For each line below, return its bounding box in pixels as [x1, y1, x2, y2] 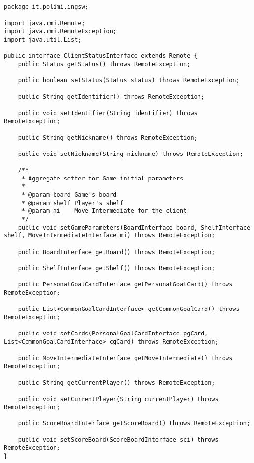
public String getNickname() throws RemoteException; [18, 134, 198, 141]
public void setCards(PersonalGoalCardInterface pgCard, [18, 330, 208, 337]
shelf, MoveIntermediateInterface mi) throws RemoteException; [4, 232, 215, 239]
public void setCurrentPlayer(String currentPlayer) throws [18, 395, 219, 403]
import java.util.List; [4, 36, 82, 43]
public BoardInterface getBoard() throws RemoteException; [18, 248, 215, 256]
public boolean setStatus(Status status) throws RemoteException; [18, 77, 240, 84]
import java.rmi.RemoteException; [4, 27, 117, 35]
